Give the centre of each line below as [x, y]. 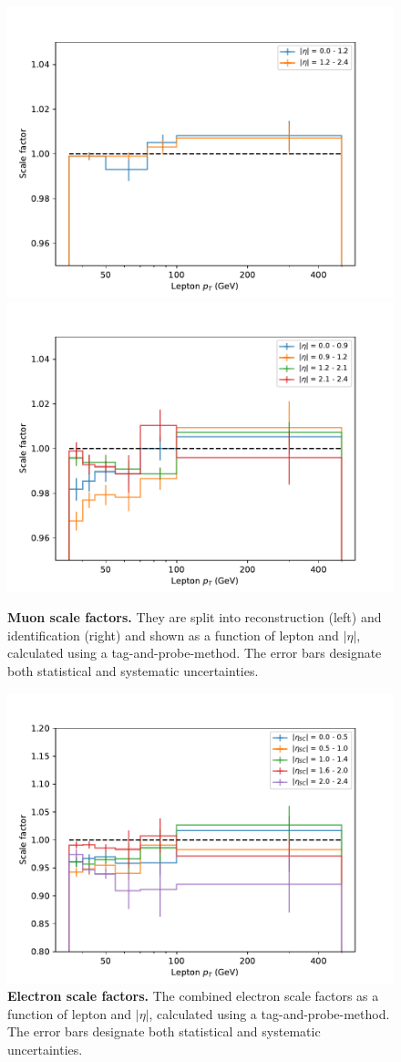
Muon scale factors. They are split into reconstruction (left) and [195, 617]
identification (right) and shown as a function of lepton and [173, 635]
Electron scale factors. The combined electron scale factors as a [193, 996]
